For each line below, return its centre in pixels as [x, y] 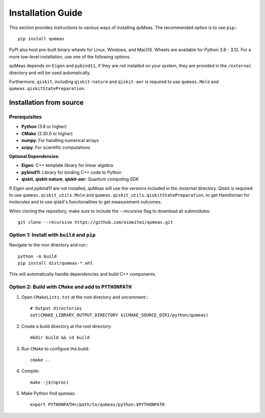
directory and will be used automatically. [50, 73]
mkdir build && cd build [60, 338]
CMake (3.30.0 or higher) [47, 133]
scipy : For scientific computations [56, 147]
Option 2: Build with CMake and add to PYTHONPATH [70, 287]
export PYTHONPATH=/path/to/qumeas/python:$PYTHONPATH [97, 405]
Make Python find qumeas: [49, 393]
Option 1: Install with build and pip [52, 235]
